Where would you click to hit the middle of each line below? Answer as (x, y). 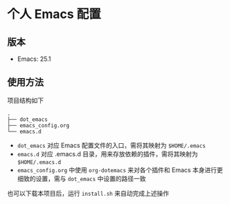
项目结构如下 (25, 100)
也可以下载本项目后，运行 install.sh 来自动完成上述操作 (88, 193)
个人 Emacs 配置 (54, 14)
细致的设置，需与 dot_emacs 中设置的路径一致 (82, 178)
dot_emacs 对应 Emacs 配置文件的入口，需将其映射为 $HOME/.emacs (111, 145)
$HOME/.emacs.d (39, 162)
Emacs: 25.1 (34, 59)
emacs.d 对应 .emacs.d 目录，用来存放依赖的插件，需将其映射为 (108, 154)
